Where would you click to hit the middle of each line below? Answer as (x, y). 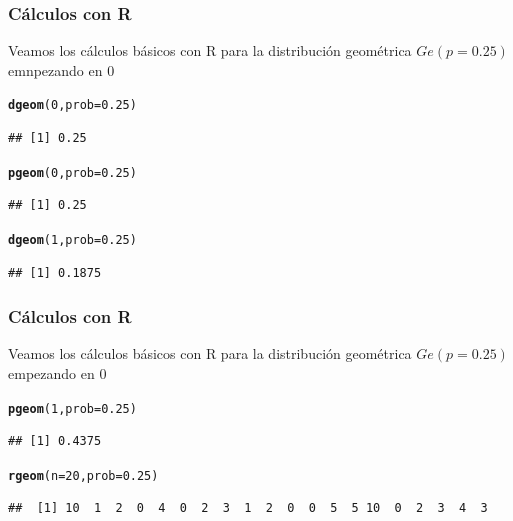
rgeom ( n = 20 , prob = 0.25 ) (83, 475)
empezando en (51, 372)
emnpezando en (55, 69)
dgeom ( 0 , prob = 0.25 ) (72, 105)
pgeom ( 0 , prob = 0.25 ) (72, 172)
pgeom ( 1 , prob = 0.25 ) (72, 408)
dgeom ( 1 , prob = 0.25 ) (72, 239)
